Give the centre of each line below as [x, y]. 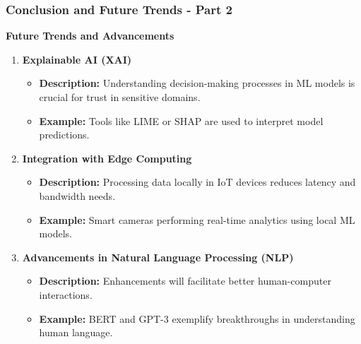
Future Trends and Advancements [90, 36]
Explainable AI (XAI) [77, 59]
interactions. [66, 294]
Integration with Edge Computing [107, 158]
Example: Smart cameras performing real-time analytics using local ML [197, 219]
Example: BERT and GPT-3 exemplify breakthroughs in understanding [197, 318]
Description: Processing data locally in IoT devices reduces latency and [197, 182]
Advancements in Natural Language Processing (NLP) [158, 257]
